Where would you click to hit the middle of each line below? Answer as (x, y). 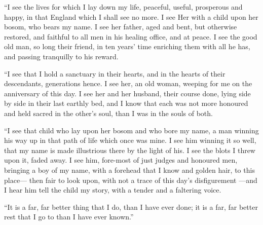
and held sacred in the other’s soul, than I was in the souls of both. (108, 113)
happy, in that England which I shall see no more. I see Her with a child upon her (131, 16)
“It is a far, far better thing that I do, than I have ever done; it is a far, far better (131, 207)
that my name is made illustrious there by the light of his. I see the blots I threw (130, 150)
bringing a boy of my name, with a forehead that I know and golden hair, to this (129, 170)
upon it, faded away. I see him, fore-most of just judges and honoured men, (121, 160)
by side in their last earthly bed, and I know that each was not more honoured (126, 103)
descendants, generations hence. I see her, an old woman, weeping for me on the (128, 83)
